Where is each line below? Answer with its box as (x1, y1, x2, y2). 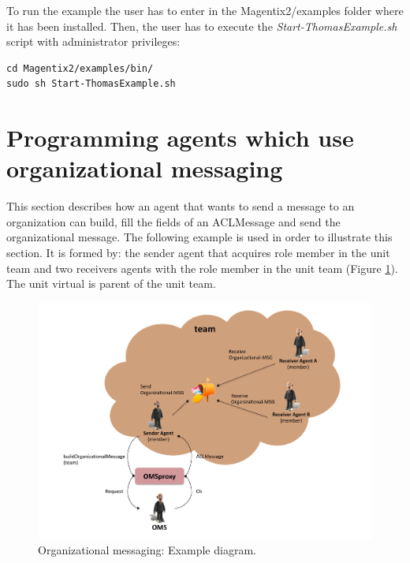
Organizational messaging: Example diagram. (38, 542, 256, 558)
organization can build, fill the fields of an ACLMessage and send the (6, 213, 341, 229)
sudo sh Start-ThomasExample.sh (6, 78, 176, 90)
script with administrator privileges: (6, 33, 181, 50)
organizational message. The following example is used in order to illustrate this (6, 229, 393, 245)
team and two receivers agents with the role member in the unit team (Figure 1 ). (6, 259, 398, 276)
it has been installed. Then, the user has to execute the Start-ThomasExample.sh (6, 17, 397, 34)
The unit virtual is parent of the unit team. (6, 275, 216, 292)
